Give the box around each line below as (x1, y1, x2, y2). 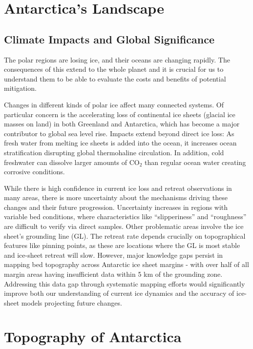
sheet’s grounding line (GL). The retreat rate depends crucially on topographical (4, 230, 246, 241)
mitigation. (4, 83, 37, 93)
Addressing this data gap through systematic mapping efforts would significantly (4, 278, 245, 288)
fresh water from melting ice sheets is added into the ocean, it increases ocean (4, 138, 237, 148)
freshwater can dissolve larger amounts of (4, 157, 127, 167)
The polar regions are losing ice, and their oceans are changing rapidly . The (4, 54, 230, 64)
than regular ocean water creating (145, 157, 246, 167)
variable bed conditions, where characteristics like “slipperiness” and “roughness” (4, 211, 247, 222)
